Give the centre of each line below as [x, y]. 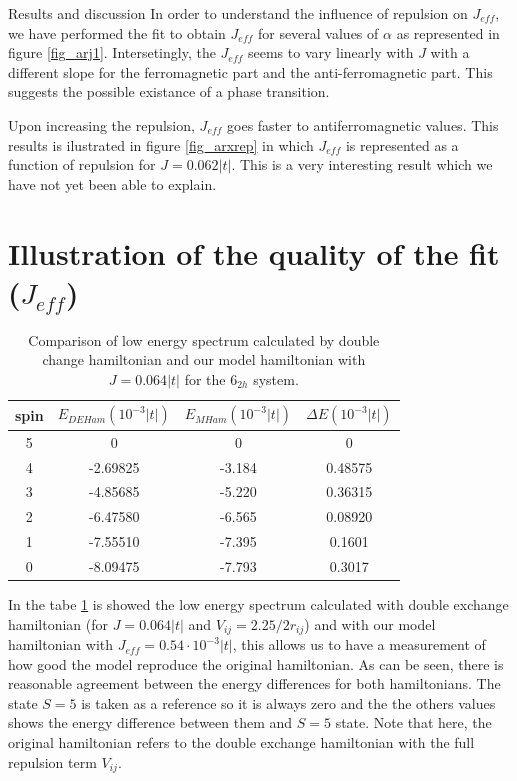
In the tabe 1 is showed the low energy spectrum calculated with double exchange [258, 604]
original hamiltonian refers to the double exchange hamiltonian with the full [241, 742]
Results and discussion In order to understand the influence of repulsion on [238, 13]
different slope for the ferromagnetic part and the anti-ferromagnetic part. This [250, 71]
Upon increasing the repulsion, [101, 124]
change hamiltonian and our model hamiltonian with [204, 359]
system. [276, 378]
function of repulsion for [82, 164]
